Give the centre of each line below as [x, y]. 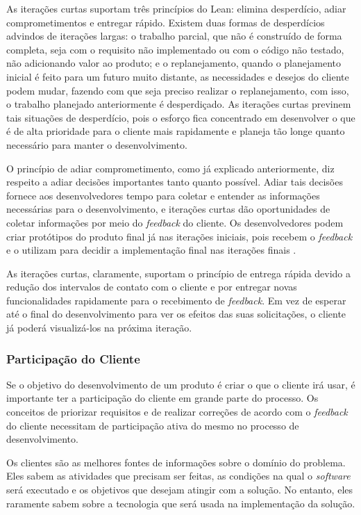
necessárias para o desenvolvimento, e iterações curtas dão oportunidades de [168, 209]
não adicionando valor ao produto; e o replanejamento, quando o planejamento [174, 63]
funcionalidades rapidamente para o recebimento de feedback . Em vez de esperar [176, 300]
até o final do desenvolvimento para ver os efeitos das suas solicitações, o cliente [176, 314]
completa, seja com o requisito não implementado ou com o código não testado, [175, 49]
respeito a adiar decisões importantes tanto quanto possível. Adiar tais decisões [175, 182]
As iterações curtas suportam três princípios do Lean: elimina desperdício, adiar [176, 8]
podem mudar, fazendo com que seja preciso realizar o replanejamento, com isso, [178, 90]
